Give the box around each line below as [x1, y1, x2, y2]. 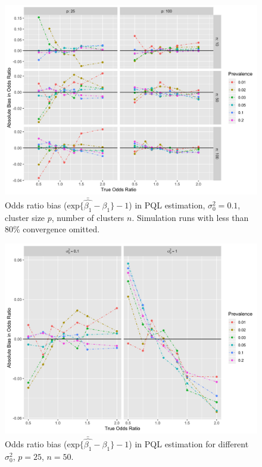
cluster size [5, 211, 45, 223]
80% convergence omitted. [5, 223, 100, 235]
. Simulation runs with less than [132, 211, 249, 223]
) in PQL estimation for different [129, 438, 249, 450]
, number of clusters [51, 211, 124, 223]
